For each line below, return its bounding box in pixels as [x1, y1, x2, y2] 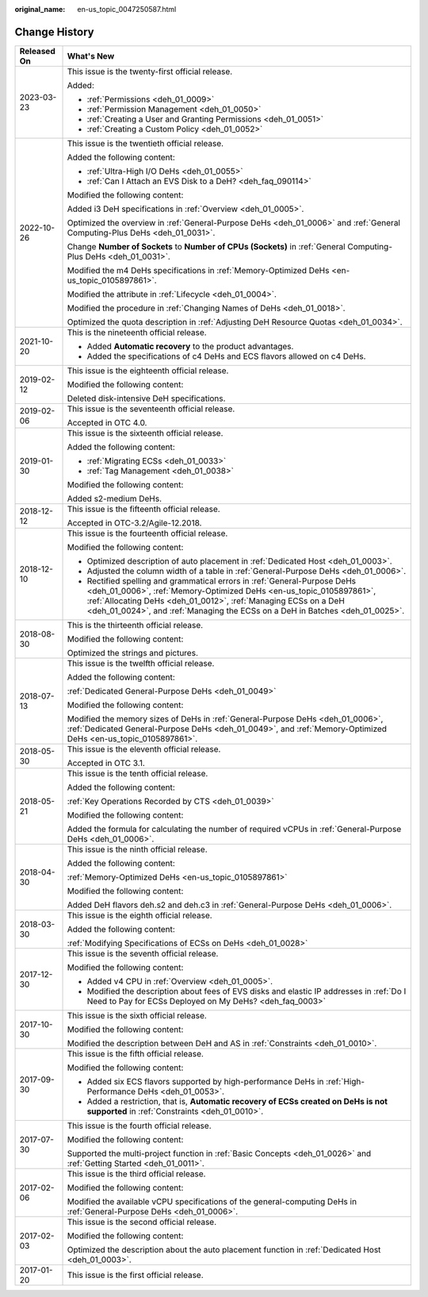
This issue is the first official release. [67, 1269, 204, 1280]
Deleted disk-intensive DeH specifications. [67, 393, 226, 404]
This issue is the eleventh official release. [67, 743, 221, 754]
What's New [67, 50, 115, 61]
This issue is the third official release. [67, 1168, 206, 1179]
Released [19, 45, 55, 56]
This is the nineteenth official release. [67, 326, 207, 337]
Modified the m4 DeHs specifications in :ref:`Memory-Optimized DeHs [67, 264, 330, 275]
